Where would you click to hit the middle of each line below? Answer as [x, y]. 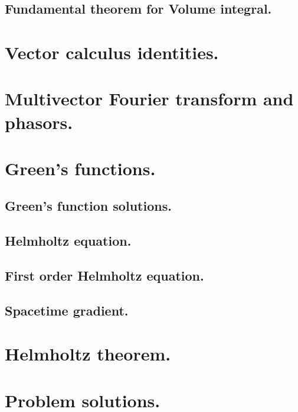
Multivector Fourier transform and [149, 99]
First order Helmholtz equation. [104, 276]
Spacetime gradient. [67, 310]
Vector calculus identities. [112, 52]
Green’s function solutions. [88, 206]
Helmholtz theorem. [88, 354]
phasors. [39, 122]
